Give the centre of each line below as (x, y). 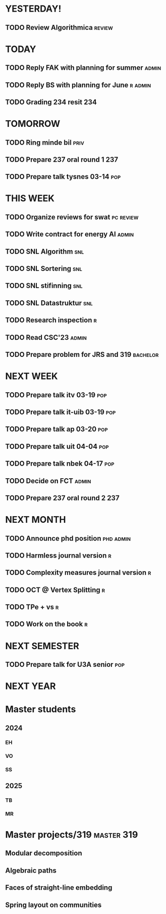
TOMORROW (33, 124)
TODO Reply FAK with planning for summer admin (83, 68)
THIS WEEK (30, 198)
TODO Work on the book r (46, 624)
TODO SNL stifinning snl (44, 286)
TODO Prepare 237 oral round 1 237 (62, 159)
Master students (41, 710)
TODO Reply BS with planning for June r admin (78, 85)
